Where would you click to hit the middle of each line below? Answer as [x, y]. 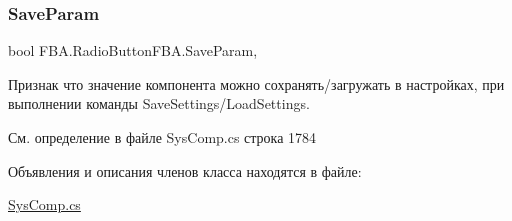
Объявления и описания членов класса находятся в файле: [185, 170]
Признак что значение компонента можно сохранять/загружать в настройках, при [256, 83]
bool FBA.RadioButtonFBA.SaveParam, [133, 50]
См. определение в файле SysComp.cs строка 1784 [162, 137]
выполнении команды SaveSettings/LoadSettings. [159, 103]
